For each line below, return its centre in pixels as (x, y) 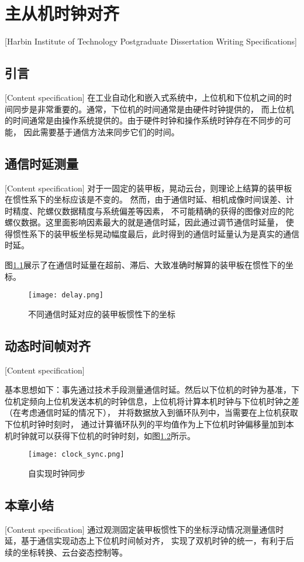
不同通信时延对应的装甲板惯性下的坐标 (102, 313)
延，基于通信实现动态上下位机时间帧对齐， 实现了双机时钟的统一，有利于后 (149, 541)
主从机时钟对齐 (62, 13)
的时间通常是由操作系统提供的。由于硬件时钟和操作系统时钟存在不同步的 (144, 120)
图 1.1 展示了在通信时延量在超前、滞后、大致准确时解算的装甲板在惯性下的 (145, 265)
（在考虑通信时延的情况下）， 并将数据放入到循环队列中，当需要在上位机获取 (151, 412)
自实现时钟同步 (57, 473)
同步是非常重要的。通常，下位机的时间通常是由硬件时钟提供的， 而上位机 (153, 109)
